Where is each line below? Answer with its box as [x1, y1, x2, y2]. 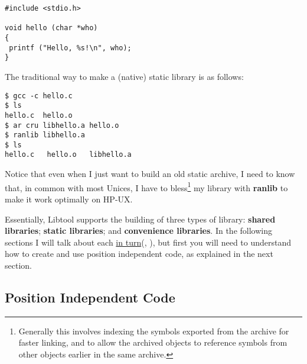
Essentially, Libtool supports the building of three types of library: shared [5, 212, 276, 225]
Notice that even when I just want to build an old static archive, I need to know [5, 167, 295, 180]
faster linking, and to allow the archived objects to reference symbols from [18, 336, 288, 349]
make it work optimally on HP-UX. [5, 192, 133, 205]
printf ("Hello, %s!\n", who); [9, 43, 132, 52]
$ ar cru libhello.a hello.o [5, 121, 119, 130]
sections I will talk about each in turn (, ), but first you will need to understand [5, 236, 292, 248]
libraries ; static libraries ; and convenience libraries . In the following [5, 224, 272, 237]
